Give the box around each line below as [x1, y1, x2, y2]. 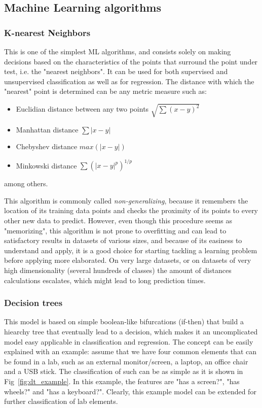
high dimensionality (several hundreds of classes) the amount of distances [4, 264, 232, 275]
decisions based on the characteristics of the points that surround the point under [4, 56, 258, 66]
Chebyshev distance [16, 141, 78, 152]
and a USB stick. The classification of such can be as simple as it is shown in [4, 366, 243, 377]
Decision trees [4, 296, 63, 309]
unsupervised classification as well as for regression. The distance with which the [4, 76, 254, 86]
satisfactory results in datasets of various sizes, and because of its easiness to [4, 235, 242, 246]
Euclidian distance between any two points [16, 104, 149, 114]
